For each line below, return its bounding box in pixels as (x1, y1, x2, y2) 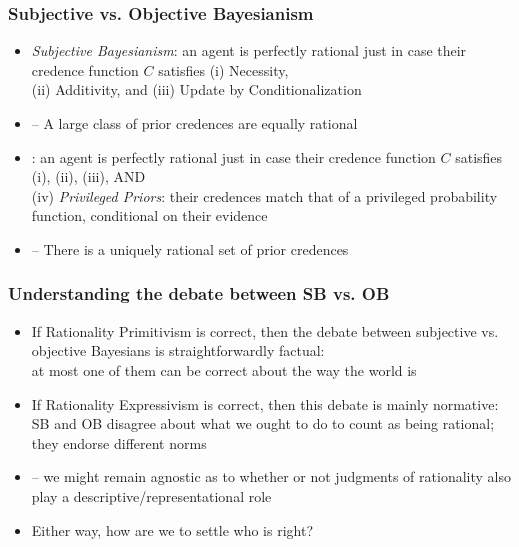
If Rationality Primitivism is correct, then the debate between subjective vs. (31, 320, 499, 341)
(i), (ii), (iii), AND (31, 166, 146, 187)
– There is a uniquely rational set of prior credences (31, 238, 349, 259)
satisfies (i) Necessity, (158, 59, 289, 80)
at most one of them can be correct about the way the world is (31, 359, 417, 380)
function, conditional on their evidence (31, 205, 268, 226)
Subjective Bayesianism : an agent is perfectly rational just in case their (31, 40, 467, 61)
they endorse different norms (31, 432, 207, 453)
